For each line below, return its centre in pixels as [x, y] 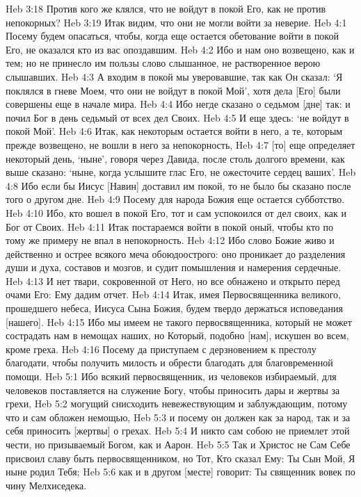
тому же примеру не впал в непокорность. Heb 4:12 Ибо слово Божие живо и [170, 240]
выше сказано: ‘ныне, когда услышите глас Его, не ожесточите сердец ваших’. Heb [181, 172]
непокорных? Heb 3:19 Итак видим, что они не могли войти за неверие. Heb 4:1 [176, 22]
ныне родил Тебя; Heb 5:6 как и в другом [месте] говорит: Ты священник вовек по [180, 472]
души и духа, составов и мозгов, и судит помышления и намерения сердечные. [174, 267]
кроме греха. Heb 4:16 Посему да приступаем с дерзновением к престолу [161, 349]
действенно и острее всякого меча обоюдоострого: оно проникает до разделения [176, 253]
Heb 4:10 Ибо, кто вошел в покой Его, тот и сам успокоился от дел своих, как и [176, 212]
